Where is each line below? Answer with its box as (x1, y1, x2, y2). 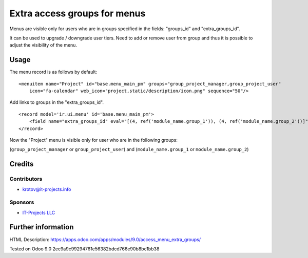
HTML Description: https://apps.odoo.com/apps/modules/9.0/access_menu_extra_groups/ (9, 236, 201, 243)
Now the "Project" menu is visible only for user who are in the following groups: (9, 137, 178, 143)
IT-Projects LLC (22, 209, 55, 216)
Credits (9, 160, 34, 168)
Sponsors (9, 199, 34, 206)
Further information (9, 223, 74, 231)
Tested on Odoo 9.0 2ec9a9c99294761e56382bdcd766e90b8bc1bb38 (9, 246, 160, 252)
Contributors (9, 176, 43, 183)
